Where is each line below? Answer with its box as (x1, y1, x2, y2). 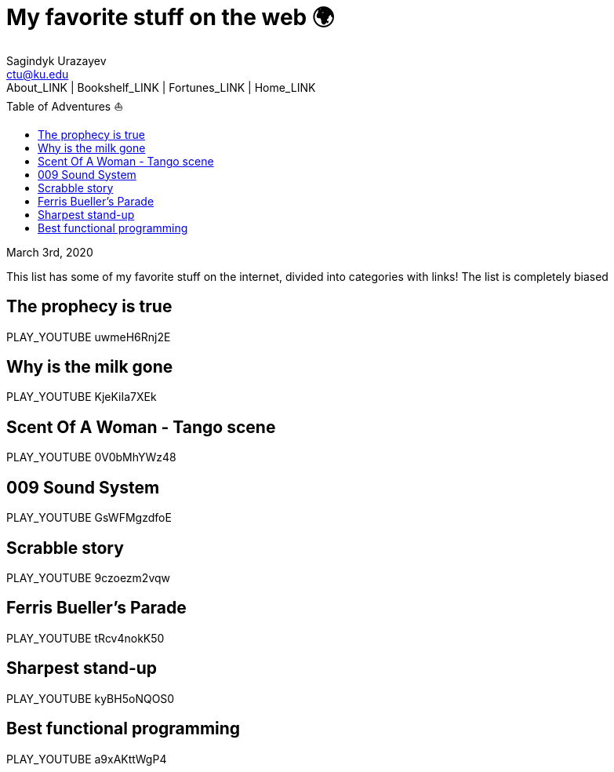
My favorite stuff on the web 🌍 (6, 4, 335, 31)
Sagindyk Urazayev (6, 53, 107, 67)
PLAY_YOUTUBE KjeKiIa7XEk (6, 390, 157, 404)
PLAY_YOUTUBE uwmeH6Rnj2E (6, 330, 171, 344)
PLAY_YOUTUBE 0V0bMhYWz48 (6, 450, 176, 464)
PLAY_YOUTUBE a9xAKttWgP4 (6, 752, 167, 766)
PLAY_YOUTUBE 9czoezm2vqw (6, 570, 171, 584)
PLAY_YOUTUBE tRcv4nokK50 (6, 631, 165, 645)
